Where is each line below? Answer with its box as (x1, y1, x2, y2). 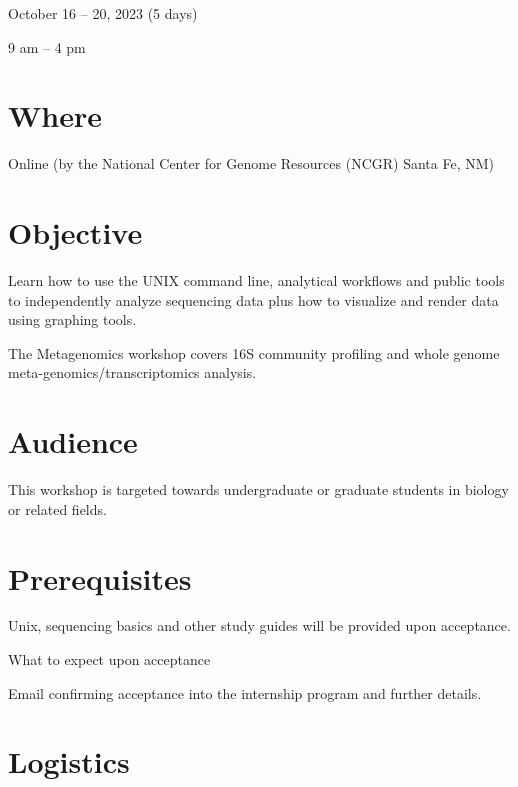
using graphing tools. (8, 309, 137, 330)
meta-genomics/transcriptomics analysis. (8, 362, 257, 383)
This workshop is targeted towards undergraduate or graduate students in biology (8, 479, 509, 500)
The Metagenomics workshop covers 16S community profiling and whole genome (8, 342, 500, 363)
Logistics (8, 741, 130, 782)
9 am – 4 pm (8, 36, 86, 57)
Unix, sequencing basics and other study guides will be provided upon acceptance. (8, 615, 511, 636)
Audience (8, 421, 138, 462)
